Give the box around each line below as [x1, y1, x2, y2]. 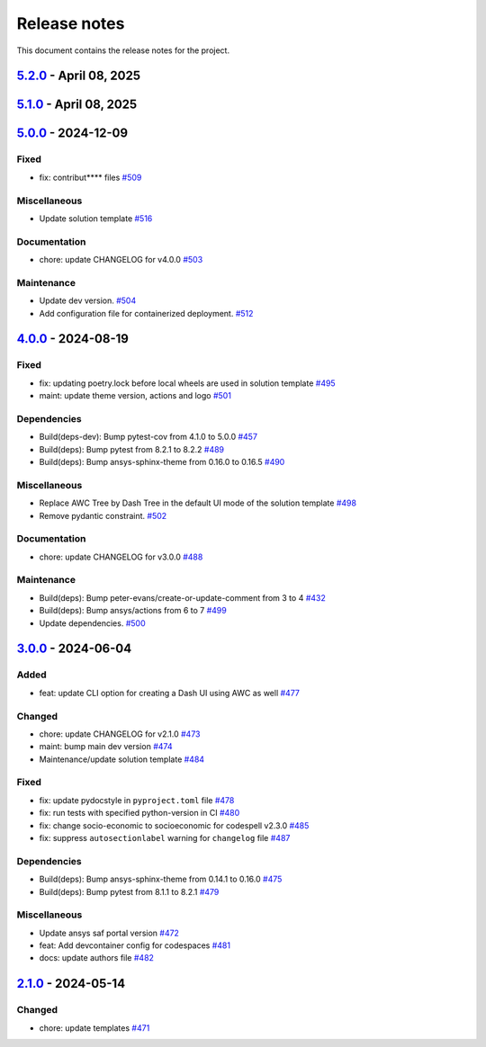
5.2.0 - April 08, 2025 [16, 68, 141, 84]
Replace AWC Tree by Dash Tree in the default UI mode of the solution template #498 [39, 497, 357, 508]
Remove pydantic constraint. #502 [39, 510, 167, 521]
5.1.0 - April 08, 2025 [16, 97, 138, 112]
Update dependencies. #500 [39, 617, 146, 629]
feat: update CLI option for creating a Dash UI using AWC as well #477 [39, 687, 301, 698]
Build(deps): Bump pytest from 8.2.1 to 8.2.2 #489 [39, 443, 225, 454]
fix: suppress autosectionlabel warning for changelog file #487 [39, 833, 291, 843]
